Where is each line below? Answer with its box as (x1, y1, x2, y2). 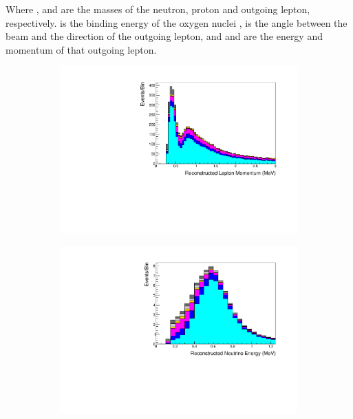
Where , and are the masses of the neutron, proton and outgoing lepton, (6, 2, 310, 16)
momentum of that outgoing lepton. (6, 42, 157, 56)
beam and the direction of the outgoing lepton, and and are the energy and (6, 29, 323, 43)
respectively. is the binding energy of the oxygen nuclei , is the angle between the (6, 15, 347, 30)
